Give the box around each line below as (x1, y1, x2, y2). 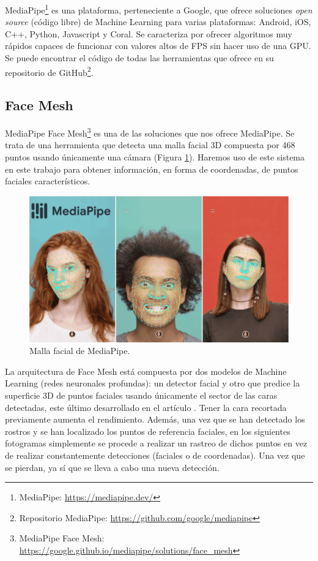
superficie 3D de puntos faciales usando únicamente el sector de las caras (5, 388, 278, 401)
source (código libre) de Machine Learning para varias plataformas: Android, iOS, (5, 15, 311, 28)
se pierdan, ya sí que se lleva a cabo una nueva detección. (5, 461, 220, 473)
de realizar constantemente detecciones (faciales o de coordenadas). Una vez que (5, 448, 305, 461)
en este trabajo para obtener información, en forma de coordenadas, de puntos (5, 162, 298, 175)
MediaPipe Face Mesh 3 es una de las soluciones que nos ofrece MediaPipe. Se (5, 125, 295, 139)
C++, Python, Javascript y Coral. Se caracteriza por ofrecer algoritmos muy (5, 27, 292, 40)
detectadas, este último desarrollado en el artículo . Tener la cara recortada (5, 401, 287, 413)
